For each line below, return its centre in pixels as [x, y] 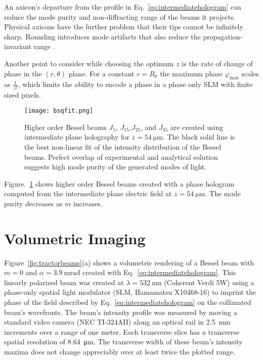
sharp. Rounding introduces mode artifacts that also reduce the [102, 36]
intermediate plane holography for [77, 137]
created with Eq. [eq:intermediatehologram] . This [159, 272]
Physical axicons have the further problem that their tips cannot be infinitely [124, 27]
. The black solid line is [199, 137]
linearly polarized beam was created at [64, 282]
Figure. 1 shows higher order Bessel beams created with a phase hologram [119, 183]
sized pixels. [23, 94]
